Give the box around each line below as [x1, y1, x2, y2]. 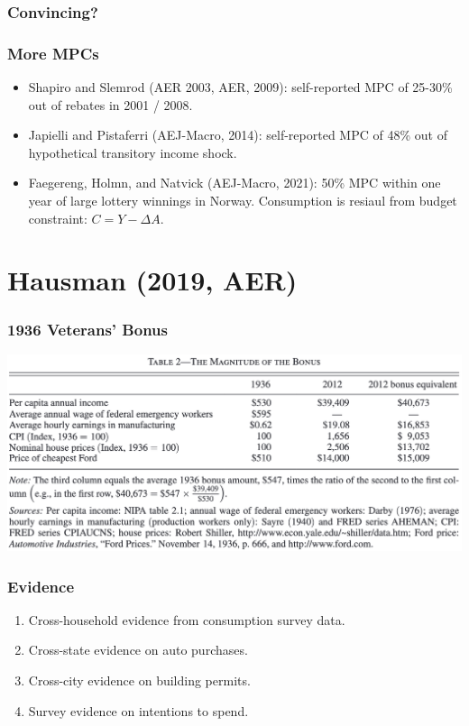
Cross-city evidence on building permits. [28, 671, 251, 690]
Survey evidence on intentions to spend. [28, 701, 249, 720]
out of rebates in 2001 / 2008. [28, 95, 193, 114]
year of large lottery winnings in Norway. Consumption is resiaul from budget [28, 191, 457, 210]
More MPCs [7, 41, 99, 64]
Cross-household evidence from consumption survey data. [28, 610, 345, 629]
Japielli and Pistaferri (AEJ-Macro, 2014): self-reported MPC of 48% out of [28, 125, 447, 144]
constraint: [28, 208, 87, 227]
